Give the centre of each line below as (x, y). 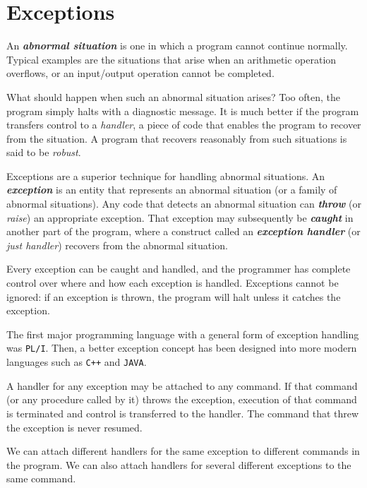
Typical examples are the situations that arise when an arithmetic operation (172, 59)
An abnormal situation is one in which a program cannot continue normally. (177, 46)
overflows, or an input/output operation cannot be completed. (140, 73)
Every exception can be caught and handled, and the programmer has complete (179, 269)
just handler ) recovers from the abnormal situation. (117, 245)
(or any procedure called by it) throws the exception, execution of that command (182, 399)
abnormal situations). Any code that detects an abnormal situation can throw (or (184, 204)
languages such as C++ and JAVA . (77, 362)
